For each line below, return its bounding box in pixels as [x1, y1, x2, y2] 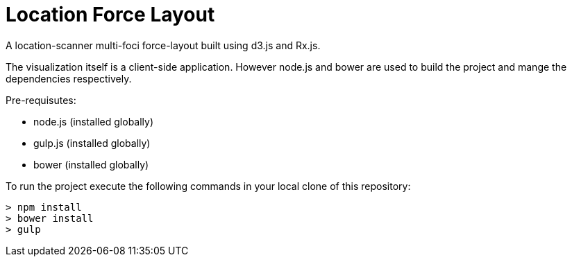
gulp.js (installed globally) [33, 137, 151, 149]
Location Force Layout [6, 3, 215, 26]
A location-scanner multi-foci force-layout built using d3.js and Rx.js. [6, 39, 321, 51]
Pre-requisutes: [6, 94, 76, 106]
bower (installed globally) [33, 158, 149, 171]
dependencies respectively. [6, 72, 132, 85]
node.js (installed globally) [33, 115, 154, 128]
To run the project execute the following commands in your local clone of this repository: [6, 180, 411, 192]
